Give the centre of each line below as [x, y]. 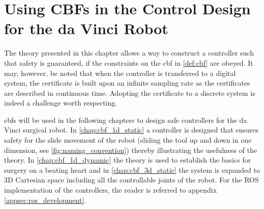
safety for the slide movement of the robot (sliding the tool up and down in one [128, 140]
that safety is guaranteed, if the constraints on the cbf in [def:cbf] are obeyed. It [129, 62]
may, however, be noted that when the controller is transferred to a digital [120, 73]
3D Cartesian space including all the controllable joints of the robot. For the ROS [131, 180]
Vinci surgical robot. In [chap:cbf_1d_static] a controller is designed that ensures [131, 130]
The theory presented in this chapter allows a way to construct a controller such [129, 53]
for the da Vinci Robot [86, 28]
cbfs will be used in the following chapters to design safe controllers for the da [126, 120]
